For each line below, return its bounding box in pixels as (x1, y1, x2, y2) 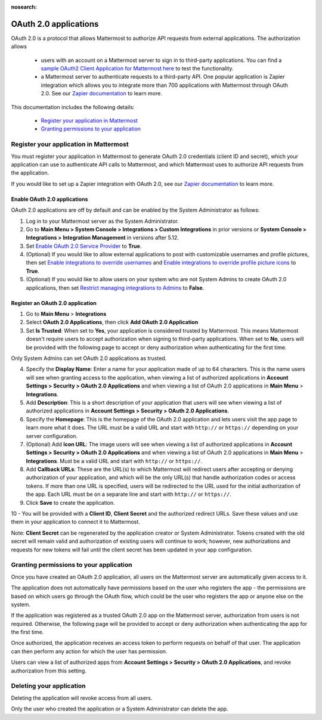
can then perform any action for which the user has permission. (11, 647, 168, 655)
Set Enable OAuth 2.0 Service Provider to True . (26, 242, 142, 250)
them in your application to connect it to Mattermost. (11, 519, 140, 526)
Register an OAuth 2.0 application (11, 299, 97, 306)
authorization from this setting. (11, 667, 86, 674)
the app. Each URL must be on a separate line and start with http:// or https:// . (26, 491, 232, 498)
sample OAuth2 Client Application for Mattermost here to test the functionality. (41, 65, 234, 72)
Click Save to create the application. (26, 499, 116, 506)
